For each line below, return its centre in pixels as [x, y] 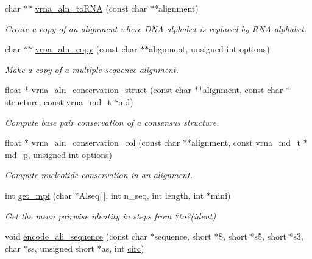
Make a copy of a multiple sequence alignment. [92, 69]
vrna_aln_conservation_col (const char [106, 143]
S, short [233, 236]
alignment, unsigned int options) [209, 49]
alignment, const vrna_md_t [246, 143]
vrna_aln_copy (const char [86, 49]
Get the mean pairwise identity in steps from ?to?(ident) [111, 216]
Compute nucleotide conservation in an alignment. [99, 175]
